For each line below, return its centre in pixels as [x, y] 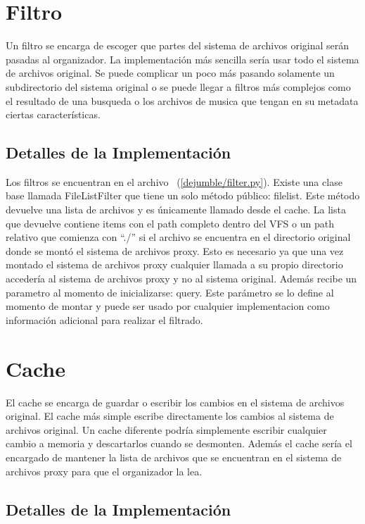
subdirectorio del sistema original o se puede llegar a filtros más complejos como [178, 86]
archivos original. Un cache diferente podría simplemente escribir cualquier [166, 429]
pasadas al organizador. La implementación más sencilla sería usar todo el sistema [182, 59]
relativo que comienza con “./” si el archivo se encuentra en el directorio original [178, 237]
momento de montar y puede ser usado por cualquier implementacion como [168, 306]
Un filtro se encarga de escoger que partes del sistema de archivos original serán [178, 45]
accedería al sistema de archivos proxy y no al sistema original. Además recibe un [181, 279]
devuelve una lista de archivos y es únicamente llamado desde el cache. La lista [176, 210]
